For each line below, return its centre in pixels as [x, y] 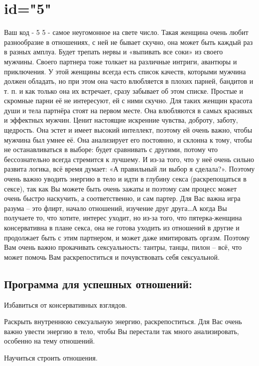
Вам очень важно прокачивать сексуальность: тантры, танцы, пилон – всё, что [123, 247]
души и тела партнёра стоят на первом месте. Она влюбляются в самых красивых [129, 110]
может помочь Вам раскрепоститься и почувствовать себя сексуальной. [112, 257]
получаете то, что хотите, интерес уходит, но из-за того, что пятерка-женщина [123, 218]
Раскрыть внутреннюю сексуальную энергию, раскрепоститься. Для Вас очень [123, 321]
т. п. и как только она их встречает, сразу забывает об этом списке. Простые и [124, 91]
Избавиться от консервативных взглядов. [65, 304]
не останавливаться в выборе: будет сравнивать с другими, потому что [111, 149]
